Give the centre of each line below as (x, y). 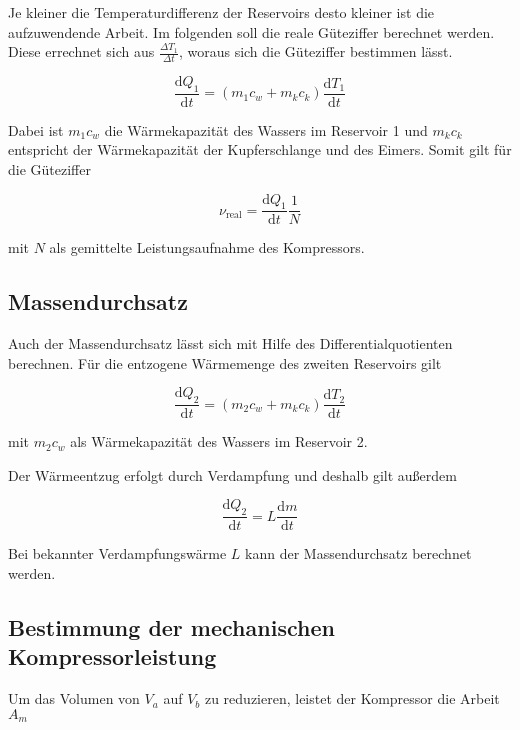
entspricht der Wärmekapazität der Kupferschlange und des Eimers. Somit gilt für (260, 149)
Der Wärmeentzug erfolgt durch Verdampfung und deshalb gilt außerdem (232, 474)
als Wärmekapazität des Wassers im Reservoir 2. (219, 441)
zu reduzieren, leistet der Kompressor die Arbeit (352, 698)
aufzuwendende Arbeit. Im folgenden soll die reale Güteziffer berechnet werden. (251, 31)
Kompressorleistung (112, 656)
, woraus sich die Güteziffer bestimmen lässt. (315, 51)
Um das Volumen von (74, 698)
